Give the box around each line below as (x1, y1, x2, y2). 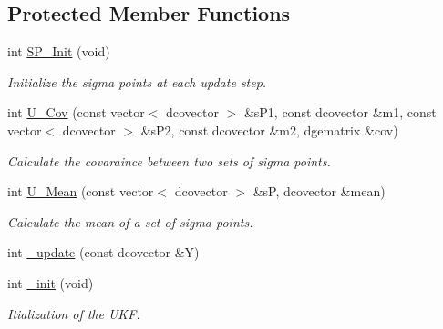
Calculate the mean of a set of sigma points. (7, 212, 253, 231)
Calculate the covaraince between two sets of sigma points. (7, 151, 331, 170)
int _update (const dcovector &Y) (7, 243, 200, 262)
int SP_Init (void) (7, 42, 110, 61)
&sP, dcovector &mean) (252, 182, 386, 201)
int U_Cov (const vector (7, 103, 145, 122)
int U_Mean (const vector (7, 182, 154, 201)
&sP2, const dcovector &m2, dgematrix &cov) (140, 120, 398, 139)
